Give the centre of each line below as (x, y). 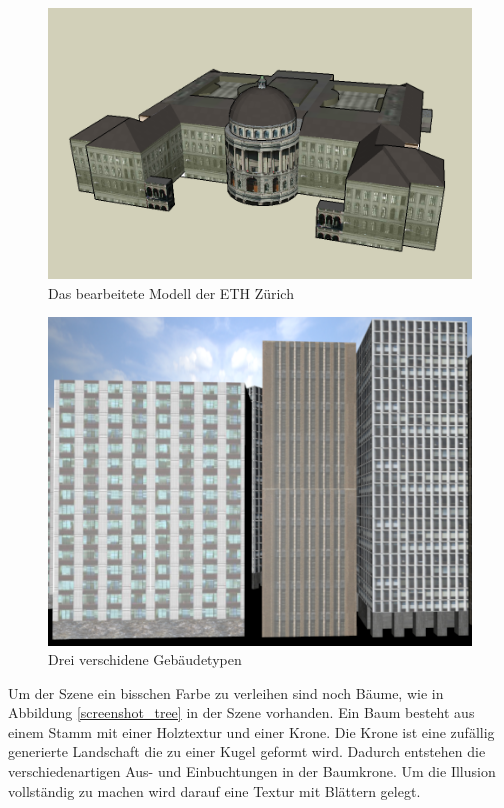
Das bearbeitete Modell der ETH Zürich (171, 292)
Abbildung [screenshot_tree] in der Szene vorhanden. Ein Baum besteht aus (241, 712)
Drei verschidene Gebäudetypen (145, 659)
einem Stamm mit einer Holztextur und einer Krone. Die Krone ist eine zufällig (251, 731)
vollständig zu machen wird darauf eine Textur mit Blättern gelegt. (214, 790)
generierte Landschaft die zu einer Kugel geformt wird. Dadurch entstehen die (247, 751)
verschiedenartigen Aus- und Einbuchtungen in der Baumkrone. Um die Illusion (252, 771)
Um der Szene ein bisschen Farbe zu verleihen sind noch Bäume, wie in (226, 692)
